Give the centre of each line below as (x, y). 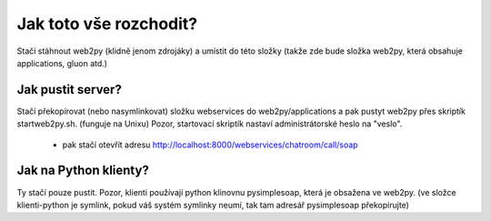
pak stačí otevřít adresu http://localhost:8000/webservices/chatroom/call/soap (210, 145)
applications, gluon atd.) (62, 63)
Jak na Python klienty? (83, 171)
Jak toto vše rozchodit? (107, 24)
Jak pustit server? (69, 90)
